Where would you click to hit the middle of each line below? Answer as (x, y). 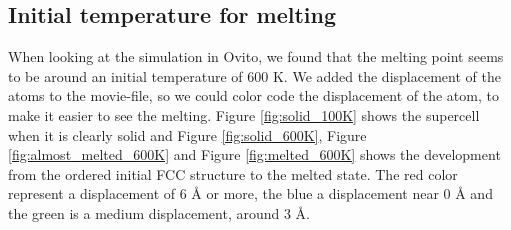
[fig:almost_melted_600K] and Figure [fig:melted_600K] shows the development (254, 154)
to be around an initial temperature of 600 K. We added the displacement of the (254, 75)
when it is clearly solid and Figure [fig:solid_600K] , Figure (187, 134)
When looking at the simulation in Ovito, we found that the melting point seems (256, 56)
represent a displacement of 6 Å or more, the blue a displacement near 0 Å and (250, 193)
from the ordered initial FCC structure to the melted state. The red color (233, 173)
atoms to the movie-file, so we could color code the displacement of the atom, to (253, 95)
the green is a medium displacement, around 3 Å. (159, 212)
